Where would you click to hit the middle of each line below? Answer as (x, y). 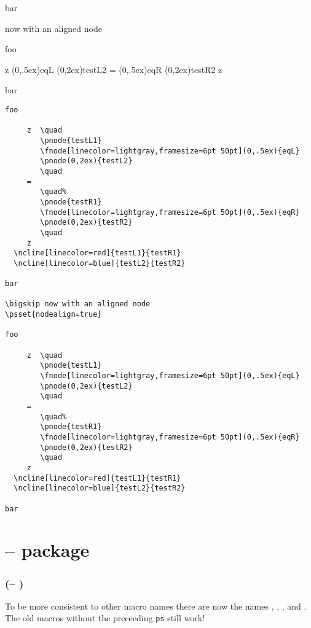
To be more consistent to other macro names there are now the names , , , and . (156, 606)
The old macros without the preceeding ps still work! (105, 618)
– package (47, 550)
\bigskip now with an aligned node (78, 304)
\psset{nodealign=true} (53, 315)
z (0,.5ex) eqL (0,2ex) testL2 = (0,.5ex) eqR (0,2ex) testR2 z (114, 69)
